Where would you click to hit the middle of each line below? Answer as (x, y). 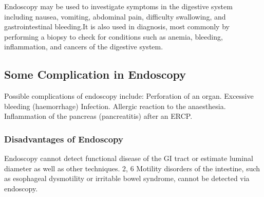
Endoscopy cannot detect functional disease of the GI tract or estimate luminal (129, 158)
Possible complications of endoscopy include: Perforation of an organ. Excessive (129, 96)
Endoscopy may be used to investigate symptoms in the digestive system (118, 6)
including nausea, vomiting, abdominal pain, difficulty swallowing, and (115, 16)
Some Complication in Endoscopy (95, 74)
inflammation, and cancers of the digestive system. (84, 47)
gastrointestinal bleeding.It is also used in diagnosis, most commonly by (117, 26)
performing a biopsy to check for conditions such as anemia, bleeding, (114, 36)
